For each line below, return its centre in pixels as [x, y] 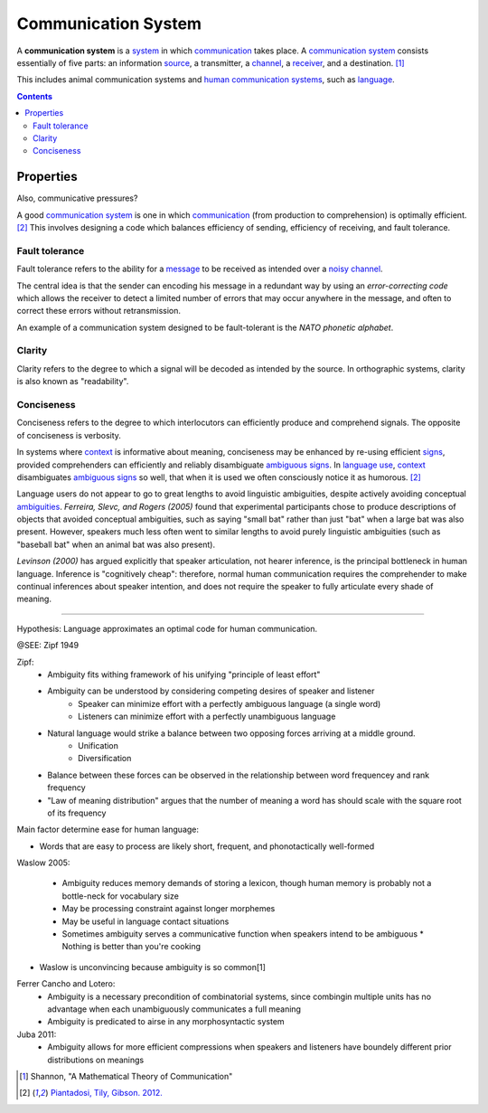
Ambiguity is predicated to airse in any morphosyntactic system [166, 1022]
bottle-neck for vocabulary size [121, 896]
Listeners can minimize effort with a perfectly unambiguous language [207, 717]
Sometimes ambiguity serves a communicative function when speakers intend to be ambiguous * [243, 934]
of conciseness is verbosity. [69, 435]
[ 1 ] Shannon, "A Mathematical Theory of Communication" [126, 1076]
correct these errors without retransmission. [99, 311]
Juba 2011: [37, 1034]
